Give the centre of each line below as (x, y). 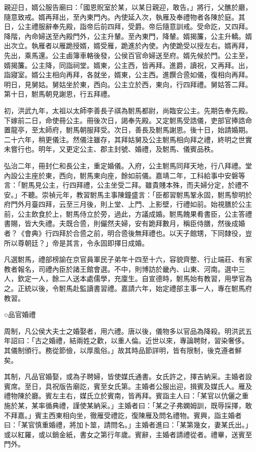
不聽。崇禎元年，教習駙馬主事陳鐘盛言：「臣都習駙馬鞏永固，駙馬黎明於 (136, 194)
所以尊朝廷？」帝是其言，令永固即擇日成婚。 (76, 242)
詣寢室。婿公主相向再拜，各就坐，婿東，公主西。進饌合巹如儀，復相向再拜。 (128, 75)
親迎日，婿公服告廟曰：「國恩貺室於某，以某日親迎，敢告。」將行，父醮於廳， (128, 7)
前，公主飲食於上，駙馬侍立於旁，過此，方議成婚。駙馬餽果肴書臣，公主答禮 (128, 213)
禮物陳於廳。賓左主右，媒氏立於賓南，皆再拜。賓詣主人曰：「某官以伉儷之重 (126, 396)
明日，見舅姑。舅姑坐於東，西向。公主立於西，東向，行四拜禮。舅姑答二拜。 (128, 84)
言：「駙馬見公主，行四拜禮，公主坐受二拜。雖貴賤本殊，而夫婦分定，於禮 (123, 185)
